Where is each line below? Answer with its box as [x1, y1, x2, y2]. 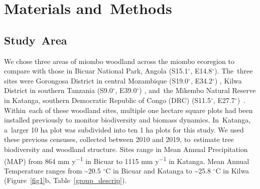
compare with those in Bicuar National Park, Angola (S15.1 [4, 65, 188, 76]
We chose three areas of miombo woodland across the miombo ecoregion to [4, 55, 234, 66]
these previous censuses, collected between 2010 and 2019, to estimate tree [4, 134, 234, 144]
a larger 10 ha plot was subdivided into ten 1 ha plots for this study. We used [4, 124, 244, 134]
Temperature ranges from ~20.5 [4, 165, 101, 175]
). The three [214, 65, 253, 76]
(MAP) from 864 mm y [4, 155, 76, 166]
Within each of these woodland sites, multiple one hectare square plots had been [4, 104, 253, 115]
